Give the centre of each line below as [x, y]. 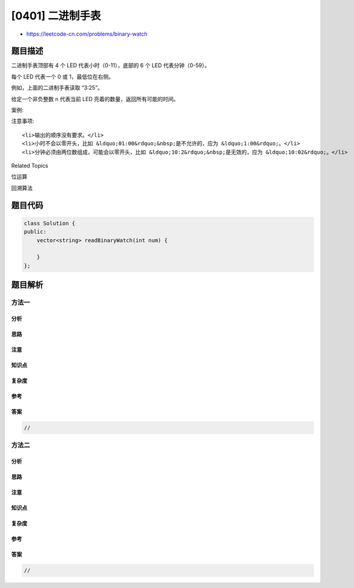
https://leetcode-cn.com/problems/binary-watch [87, 34]
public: [35, 232]
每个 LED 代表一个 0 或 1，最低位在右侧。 [63, 76]
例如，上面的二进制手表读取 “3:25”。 [57, 88]
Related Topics [30, 165]
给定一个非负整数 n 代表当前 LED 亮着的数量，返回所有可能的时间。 [95, 99]
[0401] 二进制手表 [56, 16]
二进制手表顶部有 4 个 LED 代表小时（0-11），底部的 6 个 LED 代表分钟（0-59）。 [111, 65]
